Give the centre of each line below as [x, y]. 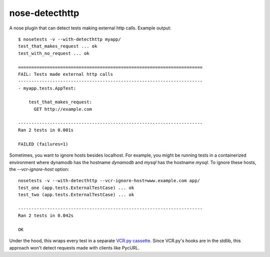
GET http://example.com [63, 109]
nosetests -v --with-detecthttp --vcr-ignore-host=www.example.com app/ [109, 181]
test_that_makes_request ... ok [58, 46]
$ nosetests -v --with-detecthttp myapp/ [69, 39]
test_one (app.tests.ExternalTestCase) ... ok [76, 188]
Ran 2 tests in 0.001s [46, 130]
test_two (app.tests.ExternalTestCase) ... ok [76, 195]
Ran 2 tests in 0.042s [46, 216]
